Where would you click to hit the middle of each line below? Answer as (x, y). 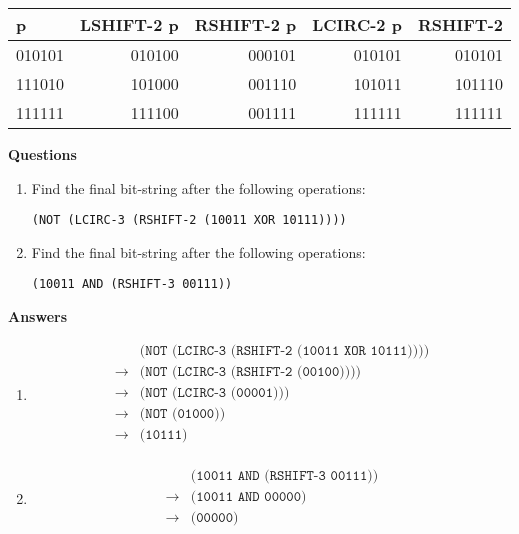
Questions (42, 154)
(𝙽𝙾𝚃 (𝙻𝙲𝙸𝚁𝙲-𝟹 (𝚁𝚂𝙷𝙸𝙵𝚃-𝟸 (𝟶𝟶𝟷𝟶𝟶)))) (250, 371)
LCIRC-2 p (357, 24)
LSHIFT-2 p (129, 24)
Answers (38, 316)
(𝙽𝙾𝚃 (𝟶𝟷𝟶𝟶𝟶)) (182, 413)
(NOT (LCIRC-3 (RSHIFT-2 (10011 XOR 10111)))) (189, 220)
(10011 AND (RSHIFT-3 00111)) (132, 284)
